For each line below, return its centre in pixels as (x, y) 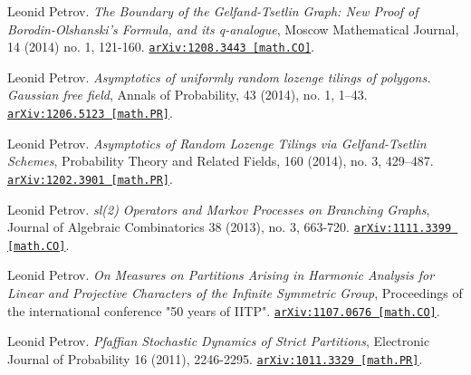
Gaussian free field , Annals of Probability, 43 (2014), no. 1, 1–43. (187, 95)
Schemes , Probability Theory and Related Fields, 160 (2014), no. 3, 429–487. (221, 161)
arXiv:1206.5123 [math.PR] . (90, 113)
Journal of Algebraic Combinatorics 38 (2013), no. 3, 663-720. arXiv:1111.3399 (230, 227)
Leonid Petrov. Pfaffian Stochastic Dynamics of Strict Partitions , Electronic (219, 341)
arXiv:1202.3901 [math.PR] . (90, 178)
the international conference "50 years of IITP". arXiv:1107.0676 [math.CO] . (224, 310)
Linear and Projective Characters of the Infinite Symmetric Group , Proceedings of (235, 293)
